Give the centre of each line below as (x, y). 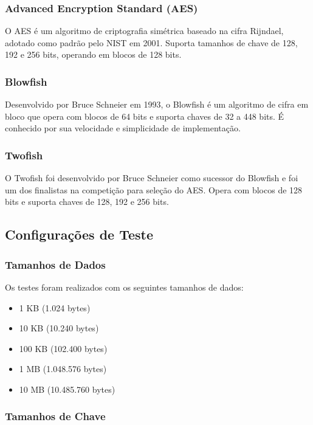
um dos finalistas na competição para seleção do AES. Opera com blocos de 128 (154, 189)
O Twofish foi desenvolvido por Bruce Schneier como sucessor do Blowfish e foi (152, 178)
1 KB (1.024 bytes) (55, 307)
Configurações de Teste (79, 234)
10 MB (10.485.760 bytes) (67, 389)
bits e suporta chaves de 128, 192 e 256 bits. (87, 202)
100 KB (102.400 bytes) (63, 348)
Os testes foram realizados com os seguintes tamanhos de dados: (124, 287)
